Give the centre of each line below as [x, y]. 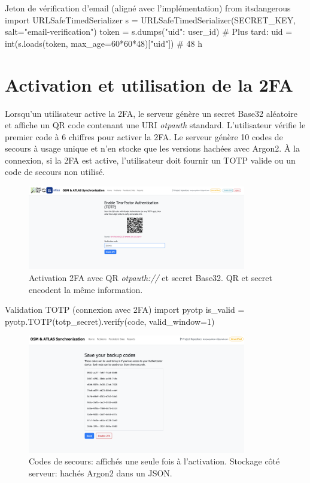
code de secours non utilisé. [55, 172]
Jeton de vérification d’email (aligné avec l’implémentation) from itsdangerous [148, 8]
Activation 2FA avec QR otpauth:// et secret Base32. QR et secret [151, 277]
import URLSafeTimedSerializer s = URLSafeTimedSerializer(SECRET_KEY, [151, 19]
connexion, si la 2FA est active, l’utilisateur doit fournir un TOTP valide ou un [150, 160]
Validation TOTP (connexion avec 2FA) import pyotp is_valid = [125, 310]
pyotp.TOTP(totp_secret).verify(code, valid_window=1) [110, 321]
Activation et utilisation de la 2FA [149, 84]
